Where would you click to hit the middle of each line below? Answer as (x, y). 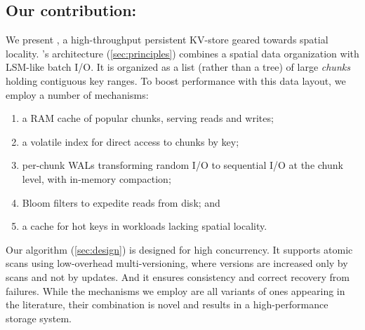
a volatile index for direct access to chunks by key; (131, 141)
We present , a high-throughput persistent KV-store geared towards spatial (167, 40)
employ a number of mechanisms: (77, 94)
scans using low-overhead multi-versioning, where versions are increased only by (177, 263)
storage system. (39, 318)
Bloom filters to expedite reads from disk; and (121, 202)
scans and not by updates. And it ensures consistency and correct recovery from (178, 276)
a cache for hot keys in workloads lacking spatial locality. (145, 226)
